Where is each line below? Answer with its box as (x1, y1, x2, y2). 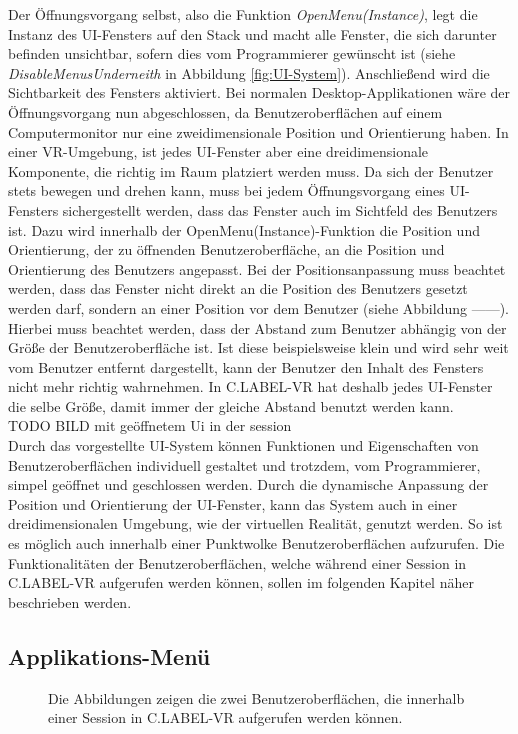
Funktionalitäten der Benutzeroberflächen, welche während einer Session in (8, 552, 467, 573)
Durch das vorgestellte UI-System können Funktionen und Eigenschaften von (8, 435, 479, 456)
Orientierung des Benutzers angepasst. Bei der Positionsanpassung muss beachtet (8, 258, 506, 279)
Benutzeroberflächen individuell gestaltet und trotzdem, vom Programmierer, (8, 454, 481, 475)
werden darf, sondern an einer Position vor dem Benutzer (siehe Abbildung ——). (8, 297, 509, 318)
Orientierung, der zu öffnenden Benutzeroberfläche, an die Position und (8, 239, 445, 260)
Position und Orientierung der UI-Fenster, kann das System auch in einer (8, 493, 458, 514)
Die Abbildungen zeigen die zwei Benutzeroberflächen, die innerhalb (48, 687, 465, 708)
